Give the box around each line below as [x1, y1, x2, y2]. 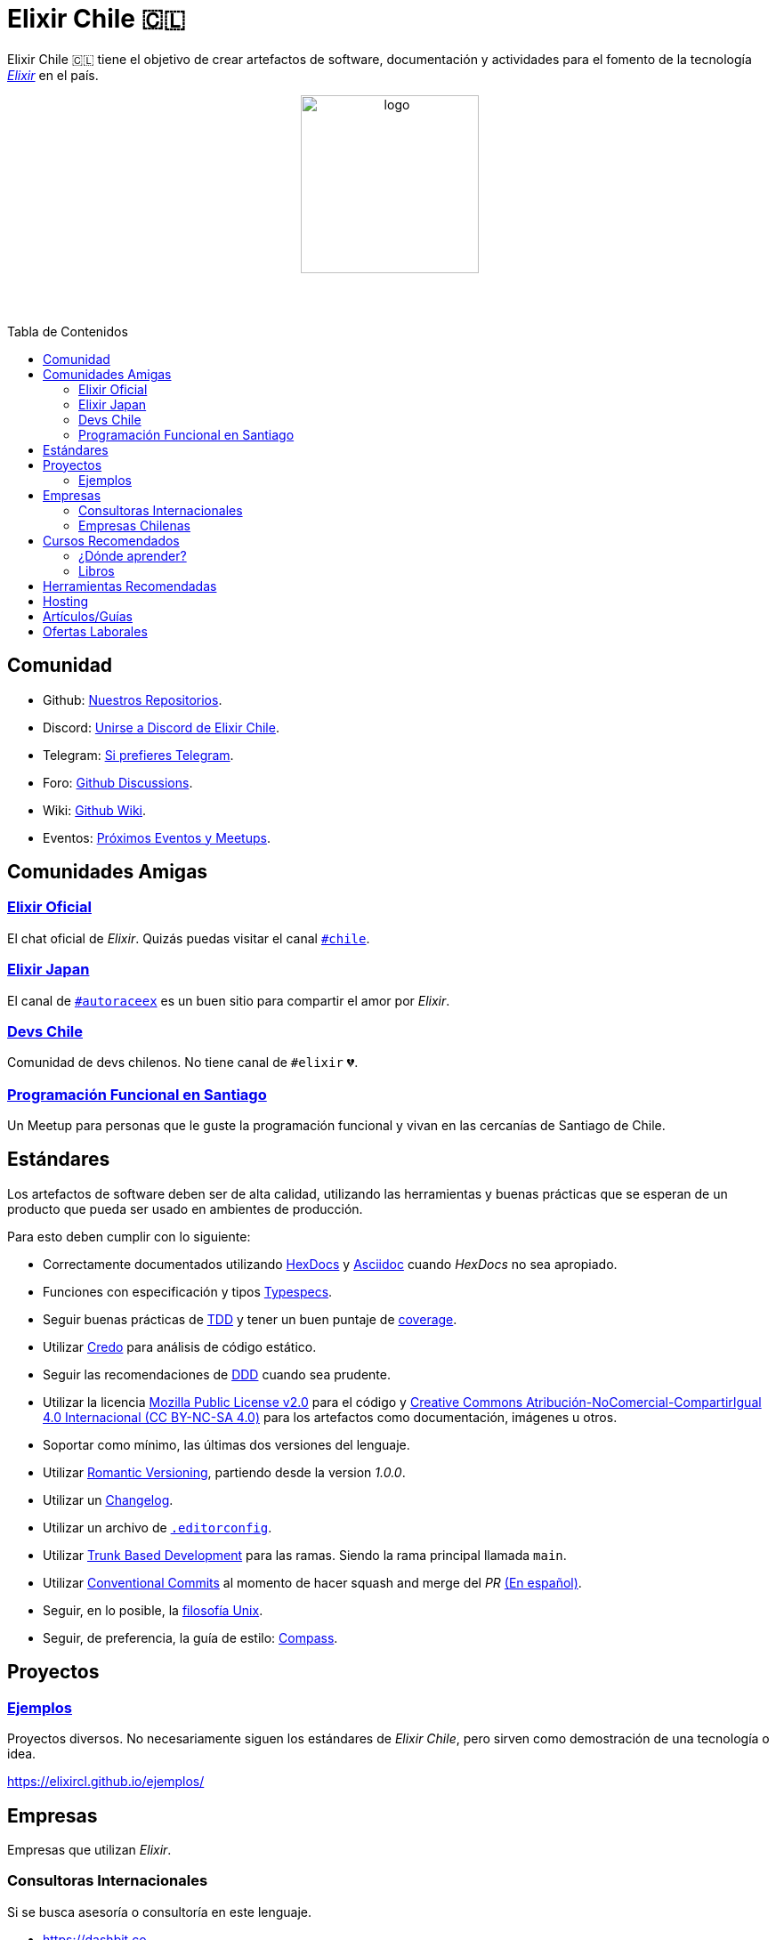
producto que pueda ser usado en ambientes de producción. [7, 1200, 363, 1217]
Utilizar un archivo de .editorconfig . [43, 1519, 272, 1535]
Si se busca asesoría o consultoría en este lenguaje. [7, 1904, 312, 1920]
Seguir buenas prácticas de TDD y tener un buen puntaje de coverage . [43, 1311, 457, 1327]
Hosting [43, 593, 89, 609]
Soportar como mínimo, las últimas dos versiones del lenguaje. [43, 1436, 410, 1452]
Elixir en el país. [7, 67, 99, 83]
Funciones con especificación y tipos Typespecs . [43, 1283, 333, 1299]
